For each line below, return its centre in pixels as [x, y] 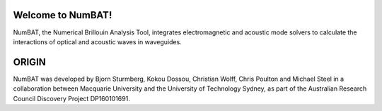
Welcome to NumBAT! [63, 15]
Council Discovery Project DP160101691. [71, 98]
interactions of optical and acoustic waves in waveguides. [97, 41]
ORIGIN [29, 62]
